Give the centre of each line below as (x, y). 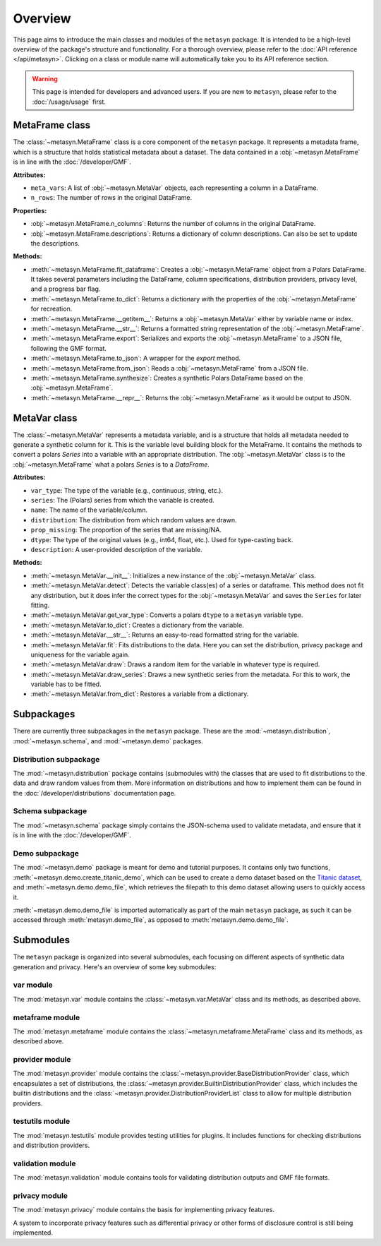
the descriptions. (55, 243)
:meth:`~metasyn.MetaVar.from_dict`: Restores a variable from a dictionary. (140, 694)
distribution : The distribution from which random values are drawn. (134, 520)
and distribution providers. (52, 1145)
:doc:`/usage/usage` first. (69, 102)
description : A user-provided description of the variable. (116, 549)
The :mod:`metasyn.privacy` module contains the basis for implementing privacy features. (144, 1210)
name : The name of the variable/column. (89, 510)
